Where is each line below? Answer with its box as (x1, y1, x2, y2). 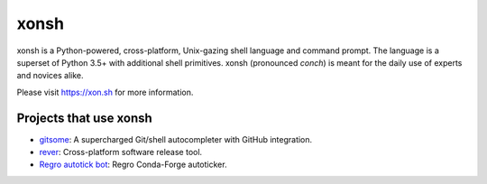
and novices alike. (16, 70, 84, 81)
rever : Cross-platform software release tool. (39, 147, 203, 158)
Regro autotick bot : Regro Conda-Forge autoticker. (39, 159, 227, 170)
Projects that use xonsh (16, 110, 152, 125)
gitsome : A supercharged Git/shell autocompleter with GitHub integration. (39, 133, 313, 144)
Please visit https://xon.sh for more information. (16, 87, 194, 97)
